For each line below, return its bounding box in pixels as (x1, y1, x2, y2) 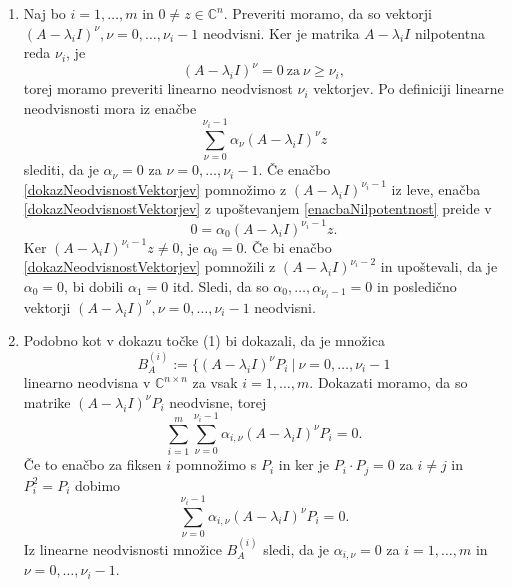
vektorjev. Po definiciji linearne (313, 78, 504, 99)
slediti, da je (23, 159, 99, 180)
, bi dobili (64, 275, 124, 296)
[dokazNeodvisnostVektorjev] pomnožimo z (23, 178, 287, 199)
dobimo (74, 474, 121, 495)
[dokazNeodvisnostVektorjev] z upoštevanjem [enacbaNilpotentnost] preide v (23, 198, 492, 219)
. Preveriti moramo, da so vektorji (223, 3, 432, 23)
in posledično (377, 275, 457, 296)
